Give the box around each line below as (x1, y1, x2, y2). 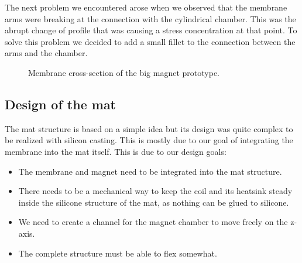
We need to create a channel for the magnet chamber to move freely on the (18, 216, 288, 228)
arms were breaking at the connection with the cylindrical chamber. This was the (5, 12, 296, 25)
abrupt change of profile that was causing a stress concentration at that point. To (5, 24, 297, 36)
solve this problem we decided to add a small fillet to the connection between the (5, 35, 296, 47)
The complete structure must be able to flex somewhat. (18, 247, 217, 259)
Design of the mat (5, 95, 116, 113)
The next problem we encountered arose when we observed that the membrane (5, 1, 287, 13)
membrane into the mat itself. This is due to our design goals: (5, 145, 227, 157)
